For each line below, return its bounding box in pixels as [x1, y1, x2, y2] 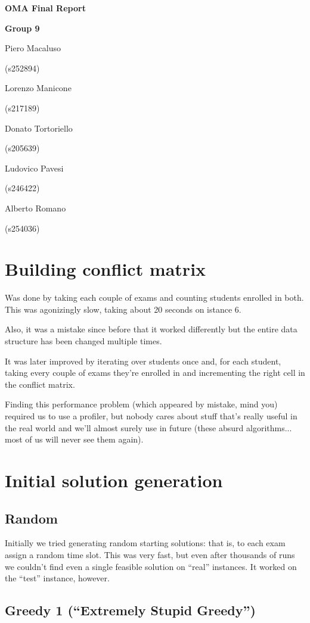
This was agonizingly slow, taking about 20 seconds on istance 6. [5, 303, 241, 315]
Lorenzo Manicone [5, 82, 72, 94]
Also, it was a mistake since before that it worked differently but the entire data [5, 323, 297, 335]
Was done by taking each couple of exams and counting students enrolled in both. [5, 291, 304, 304]
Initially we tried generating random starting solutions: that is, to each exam [5, 537, 286, 549]
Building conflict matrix [5, 257, 206, 281]
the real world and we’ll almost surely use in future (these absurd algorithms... [5, 421, 292, 434]
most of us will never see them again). [5, 433, 144, 446]
